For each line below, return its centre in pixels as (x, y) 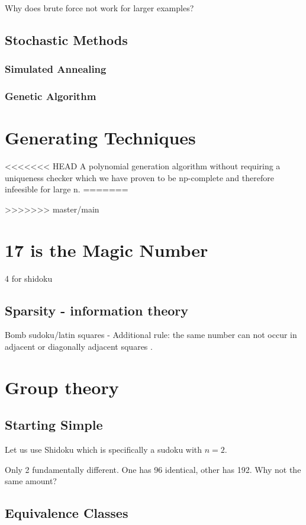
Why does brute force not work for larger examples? (99, 8)
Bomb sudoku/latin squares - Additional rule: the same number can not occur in (151, 335)
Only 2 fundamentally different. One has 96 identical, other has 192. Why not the (153, 469)
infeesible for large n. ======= (67, 189)
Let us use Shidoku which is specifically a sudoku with (104, 450)
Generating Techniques (100, 138)
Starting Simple (54, 425)
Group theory (62, 387)
